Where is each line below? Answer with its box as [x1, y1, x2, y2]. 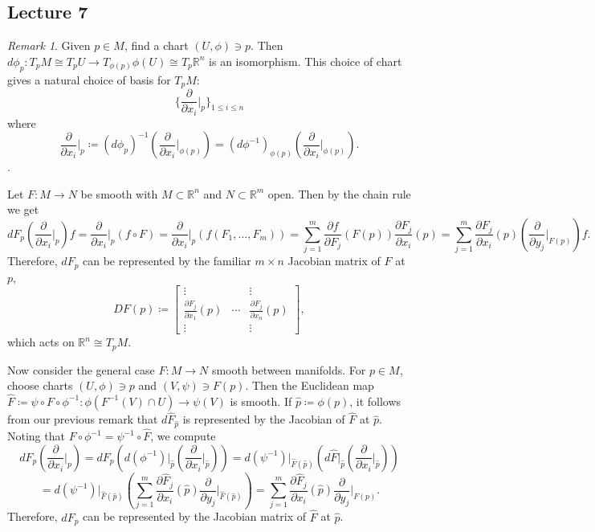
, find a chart [124, 37, 189, 54]
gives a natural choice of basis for [7, 71, 171, 88]
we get [7, 201, 39, 218]
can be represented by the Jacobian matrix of [83, 508, 307, 525]
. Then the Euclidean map [245, 377, 374, 394]
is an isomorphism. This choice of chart [209, 52, 402, 69]
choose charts [7, 377, 73, 394]
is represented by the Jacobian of [182, 411, 345, 428]
